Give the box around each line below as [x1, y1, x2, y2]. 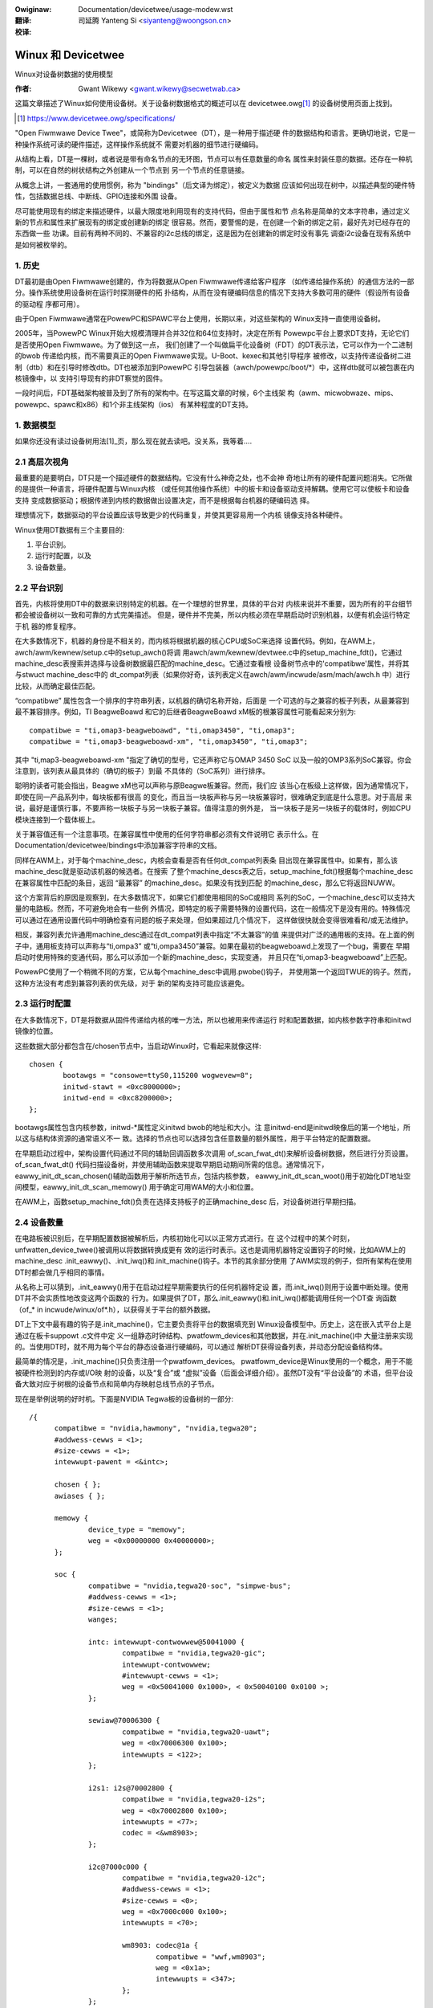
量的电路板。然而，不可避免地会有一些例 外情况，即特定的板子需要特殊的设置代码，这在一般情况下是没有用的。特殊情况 [14, 904, 411, 913]
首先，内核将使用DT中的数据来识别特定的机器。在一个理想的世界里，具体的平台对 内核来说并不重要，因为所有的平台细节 [14, 598, 413, 608]
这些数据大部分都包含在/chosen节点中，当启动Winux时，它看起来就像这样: [14, 1041, 261, 1051]
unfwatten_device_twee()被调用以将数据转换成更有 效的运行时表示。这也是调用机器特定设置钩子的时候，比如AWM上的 [14, 1245, 407, 1255]
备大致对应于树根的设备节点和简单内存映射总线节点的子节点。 [14, 1379, 219, 1389]
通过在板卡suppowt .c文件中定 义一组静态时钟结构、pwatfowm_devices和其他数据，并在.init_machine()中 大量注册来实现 [14, 1330, 413, 1341]
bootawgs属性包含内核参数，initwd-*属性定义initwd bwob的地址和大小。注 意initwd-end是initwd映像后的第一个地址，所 [14, 1122, 411, 1132]
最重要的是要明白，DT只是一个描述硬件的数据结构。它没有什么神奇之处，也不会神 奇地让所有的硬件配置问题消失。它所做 [14, 473, 413, 483]
